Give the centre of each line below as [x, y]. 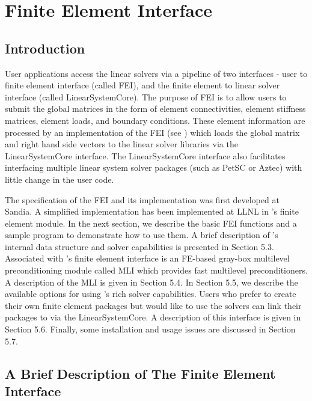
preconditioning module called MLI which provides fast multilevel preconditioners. [156, 270]
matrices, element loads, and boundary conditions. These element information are [155, 120]
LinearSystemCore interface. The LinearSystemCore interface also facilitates [145, 155]
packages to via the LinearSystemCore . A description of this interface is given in [153, 317]
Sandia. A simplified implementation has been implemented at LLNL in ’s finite [152, 211]
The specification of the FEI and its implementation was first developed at [142, 199]
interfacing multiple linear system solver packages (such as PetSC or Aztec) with [154, 167]
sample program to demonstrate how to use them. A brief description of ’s [142, 235]
